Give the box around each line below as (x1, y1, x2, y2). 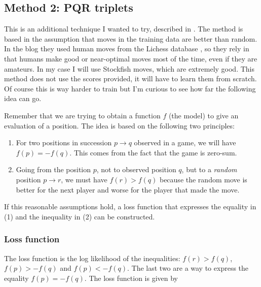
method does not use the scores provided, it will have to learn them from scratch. (4, 73, 257, 84)
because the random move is (159, 174, 247, 184)
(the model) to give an (168, 110, 239, 120)
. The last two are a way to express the (127, 263, 249, 273)
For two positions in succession (16, 137, 112, 148)
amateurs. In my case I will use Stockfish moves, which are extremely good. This (4, 63, 255, 74)
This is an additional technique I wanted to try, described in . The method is (4, 23, 243, 34)
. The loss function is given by (84, 272, 178, 283)
